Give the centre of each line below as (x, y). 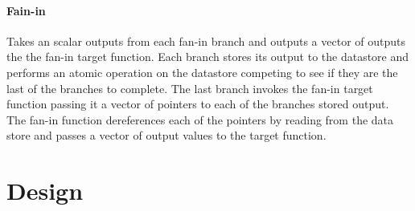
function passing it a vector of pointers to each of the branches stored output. (198, 104)
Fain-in (26, 10)
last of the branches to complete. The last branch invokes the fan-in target (190, 88)
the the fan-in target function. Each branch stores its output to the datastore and (208, 57)
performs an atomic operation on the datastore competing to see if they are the (202, 72)
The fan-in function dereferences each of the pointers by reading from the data (200, 119)
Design (45, 191)
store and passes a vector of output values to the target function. (166, 135)
